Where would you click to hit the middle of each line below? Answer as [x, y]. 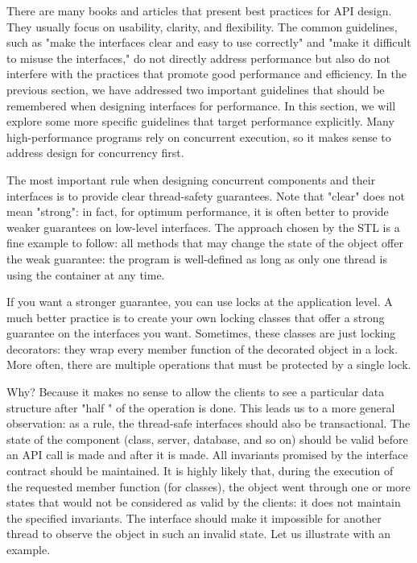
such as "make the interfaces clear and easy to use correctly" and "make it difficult [209, 42]
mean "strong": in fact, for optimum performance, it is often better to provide [198, 211]
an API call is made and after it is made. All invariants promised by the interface [207, 455]
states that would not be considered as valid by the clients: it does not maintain [204, 502]
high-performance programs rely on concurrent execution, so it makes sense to [199, 137]
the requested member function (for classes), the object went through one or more [208, 486]
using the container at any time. [86, 274]
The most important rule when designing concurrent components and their [191, 179]
